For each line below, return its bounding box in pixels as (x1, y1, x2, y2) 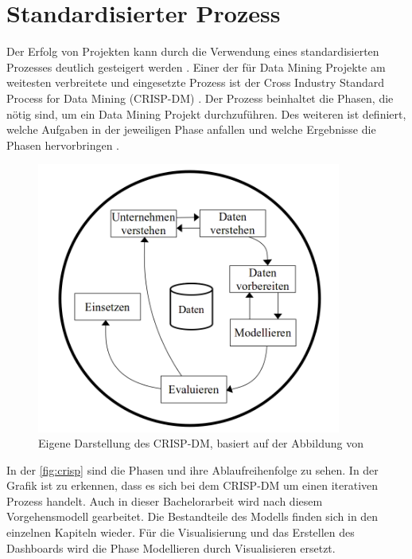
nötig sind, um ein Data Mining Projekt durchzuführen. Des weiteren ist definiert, (6, 105, 406, 122)
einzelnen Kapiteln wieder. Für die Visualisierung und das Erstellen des (6, 524, 355, 541)
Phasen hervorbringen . (6, 136, 119, 153)
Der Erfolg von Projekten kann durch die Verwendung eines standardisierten (6, 43, 379, 60)
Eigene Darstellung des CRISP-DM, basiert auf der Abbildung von (38, 435, 363, 451)
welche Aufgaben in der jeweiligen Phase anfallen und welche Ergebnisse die (6, 121, 376, 138)
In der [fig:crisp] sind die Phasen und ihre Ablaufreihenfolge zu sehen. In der (6, 461, 379, 478)
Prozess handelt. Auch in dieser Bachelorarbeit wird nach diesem (6, 492, 323, 509)
